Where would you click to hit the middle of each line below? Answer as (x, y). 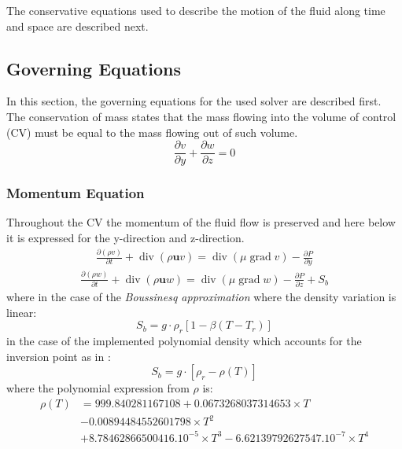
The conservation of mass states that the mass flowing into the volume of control (201, 116)
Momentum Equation (76, 193)
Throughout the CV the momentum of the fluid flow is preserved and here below (201, 222)
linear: (22, 312)
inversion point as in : (59, 356)
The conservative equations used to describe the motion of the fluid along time (196, 10)
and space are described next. (77, 26)
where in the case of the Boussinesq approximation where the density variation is (201, 297)
